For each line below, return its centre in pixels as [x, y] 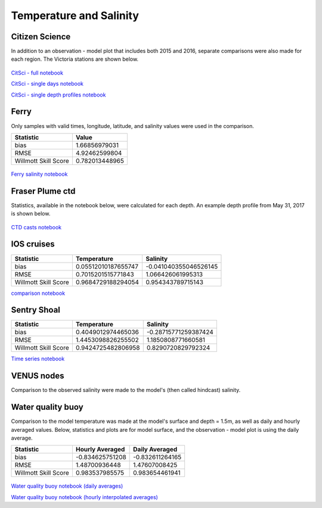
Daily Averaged [155, 450]
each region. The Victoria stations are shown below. [75, 59]
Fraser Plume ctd [43, 191]
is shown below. [31, 214]
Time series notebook [38, 359]
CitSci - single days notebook [47, 84]
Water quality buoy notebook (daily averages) [67, 486]
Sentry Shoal [36, 310]
